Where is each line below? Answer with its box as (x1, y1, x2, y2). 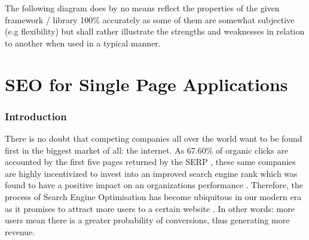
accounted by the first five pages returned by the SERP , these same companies (5, 155, 296, 168)
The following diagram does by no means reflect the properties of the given (5, 2, 280, 14)
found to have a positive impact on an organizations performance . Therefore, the (5, 179, 303, 191)
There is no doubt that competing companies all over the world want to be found (5, 132, 302, 144)
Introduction (5, 108, 67, 123)
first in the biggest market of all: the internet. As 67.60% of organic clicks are (5, 144, 289, 156)
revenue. (5, 225, 35, 238)
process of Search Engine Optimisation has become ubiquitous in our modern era (5, 190, 302, 202)
